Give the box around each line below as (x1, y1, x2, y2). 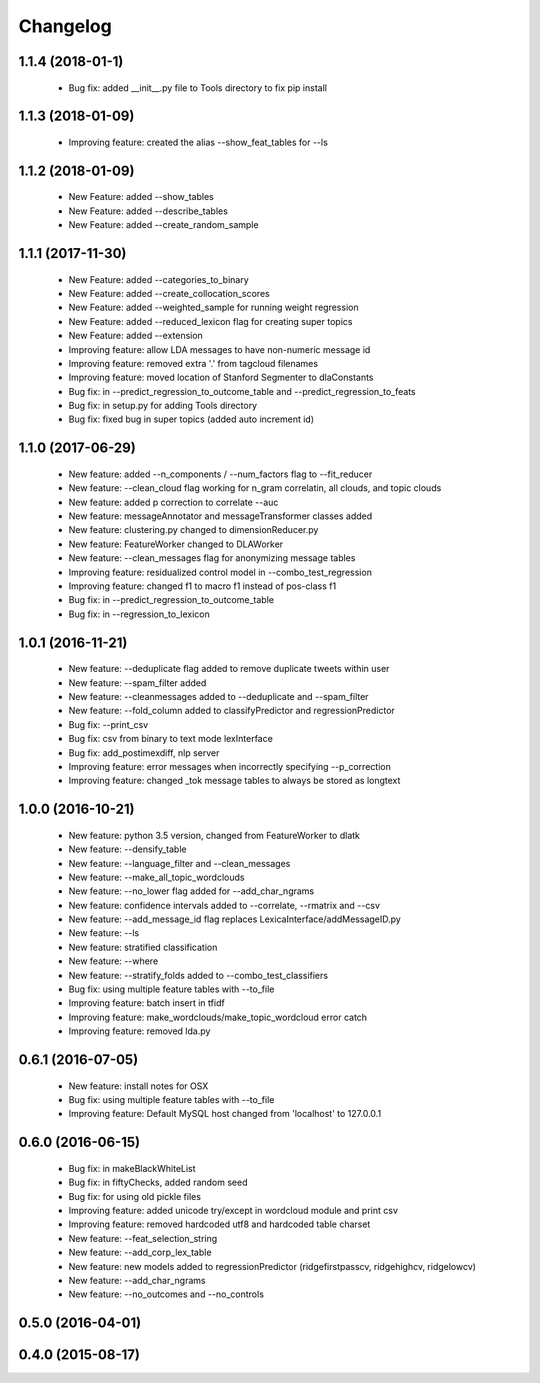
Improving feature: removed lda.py (68, 1025, 211, 1037)
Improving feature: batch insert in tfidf (68, 997, 225, 1009)
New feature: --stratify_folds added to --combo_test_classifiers (68, 969, 329, 981)
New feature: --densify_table (68, 843, 187, 855)
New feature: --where (68, 955, 159, 967)
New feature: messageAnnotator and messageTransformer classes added (68, 510, 373, 522)
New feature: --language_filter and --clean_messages (68, 857, 291, 869)
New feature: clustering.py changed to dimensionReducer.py (68, 524, 319, 536)
